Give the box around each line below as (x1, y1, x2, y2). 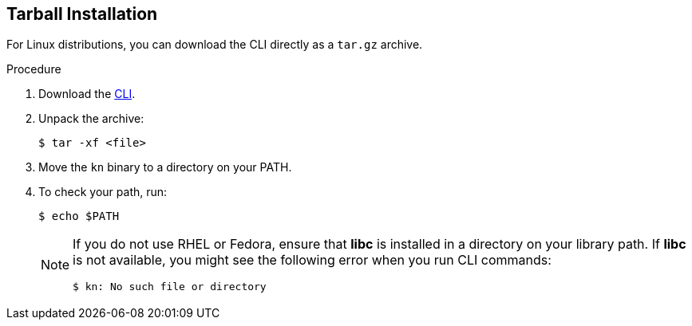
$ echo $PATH (38, 210, 120, 223)
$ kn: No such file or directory (73, 281, 267, 293)
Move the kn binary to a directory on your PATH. (38, 160, 292, 175)
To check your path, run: (38, 185, 168, 199)
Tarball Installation (6, 4, 158, 24)
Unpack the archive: (38, 112, 144, 126)
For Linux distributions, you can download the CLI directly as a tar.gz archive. (6, 37, 423, 52)
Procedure (6, 62, 61, 77)
